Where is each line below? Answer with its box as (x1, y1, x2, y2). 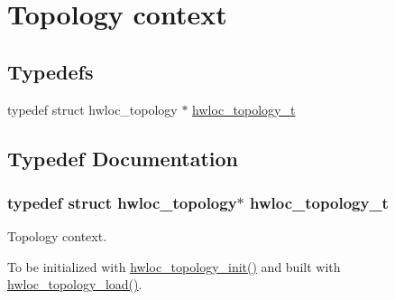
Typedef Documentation (7, 144, 238, 172)
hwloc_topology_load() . (7, 275, 142, 294)
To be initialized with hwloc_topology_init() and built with (7, 257, 341, 276)
